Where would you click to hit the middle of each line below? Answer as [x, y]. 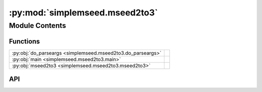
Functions [25, 41]
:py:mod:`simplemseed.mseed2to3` [83, 13]
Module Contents [38, 26]
